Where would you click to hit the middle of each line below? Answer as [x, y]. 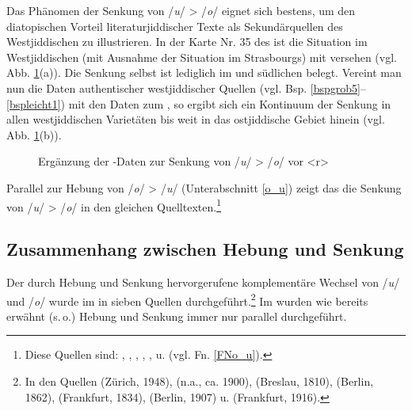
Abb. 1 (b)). [34, 134]
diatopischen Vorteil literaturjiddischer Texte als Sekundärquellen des [175, 26]
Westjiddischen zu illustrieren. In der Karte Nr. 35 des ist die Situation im [187, 42]
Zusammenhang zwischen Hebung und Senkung [205, 249]
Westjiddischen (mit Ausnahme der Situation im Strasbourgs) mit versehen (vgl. [202, 57]
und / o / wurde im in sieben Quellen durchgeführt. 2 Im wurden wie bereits [187, 299]
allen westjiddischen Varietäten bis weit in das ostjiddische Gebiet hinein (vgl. [196, 119]
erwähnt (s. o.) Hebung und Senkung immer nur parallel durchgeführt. [177, 316]
